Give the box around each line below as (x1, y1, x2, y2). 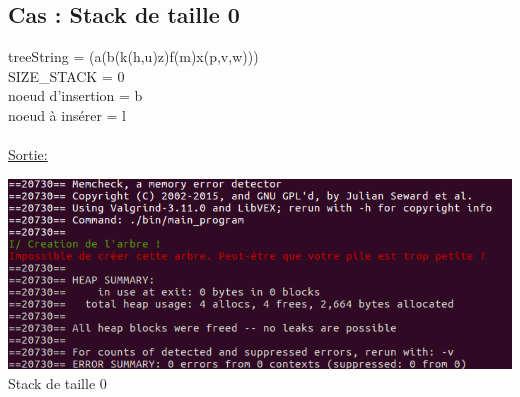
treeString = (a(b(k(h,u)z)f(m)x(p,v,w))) (8, 46, 259, 67)
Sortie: (8, 144, 48, 165)
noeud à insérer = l (8, 104, 126, 125)
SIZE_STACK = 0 (8, 65, 125, 86)
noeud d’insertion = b (8, 85, 143, 106)
